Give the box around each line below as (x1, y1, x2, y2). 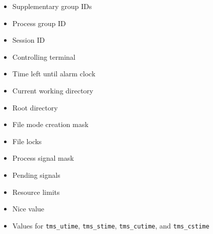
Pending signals (12, 169, 60, 180)
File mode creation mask (12, 119, 89, 130)
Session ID (12, 35, 45, 45)
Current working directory (12, 85, 94, 95)
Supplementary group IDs (12, 1, 92, 11)
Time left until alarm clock (12, 68, 96, 79)
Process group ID (12, 18, 66, 28)
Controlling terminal (12, 51, 76, 62)
